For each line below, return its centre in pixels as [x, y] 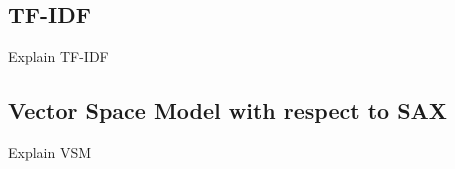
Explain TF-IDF [58, 56]
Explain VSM [50, 152]
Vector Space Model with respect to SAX [228, 110]
